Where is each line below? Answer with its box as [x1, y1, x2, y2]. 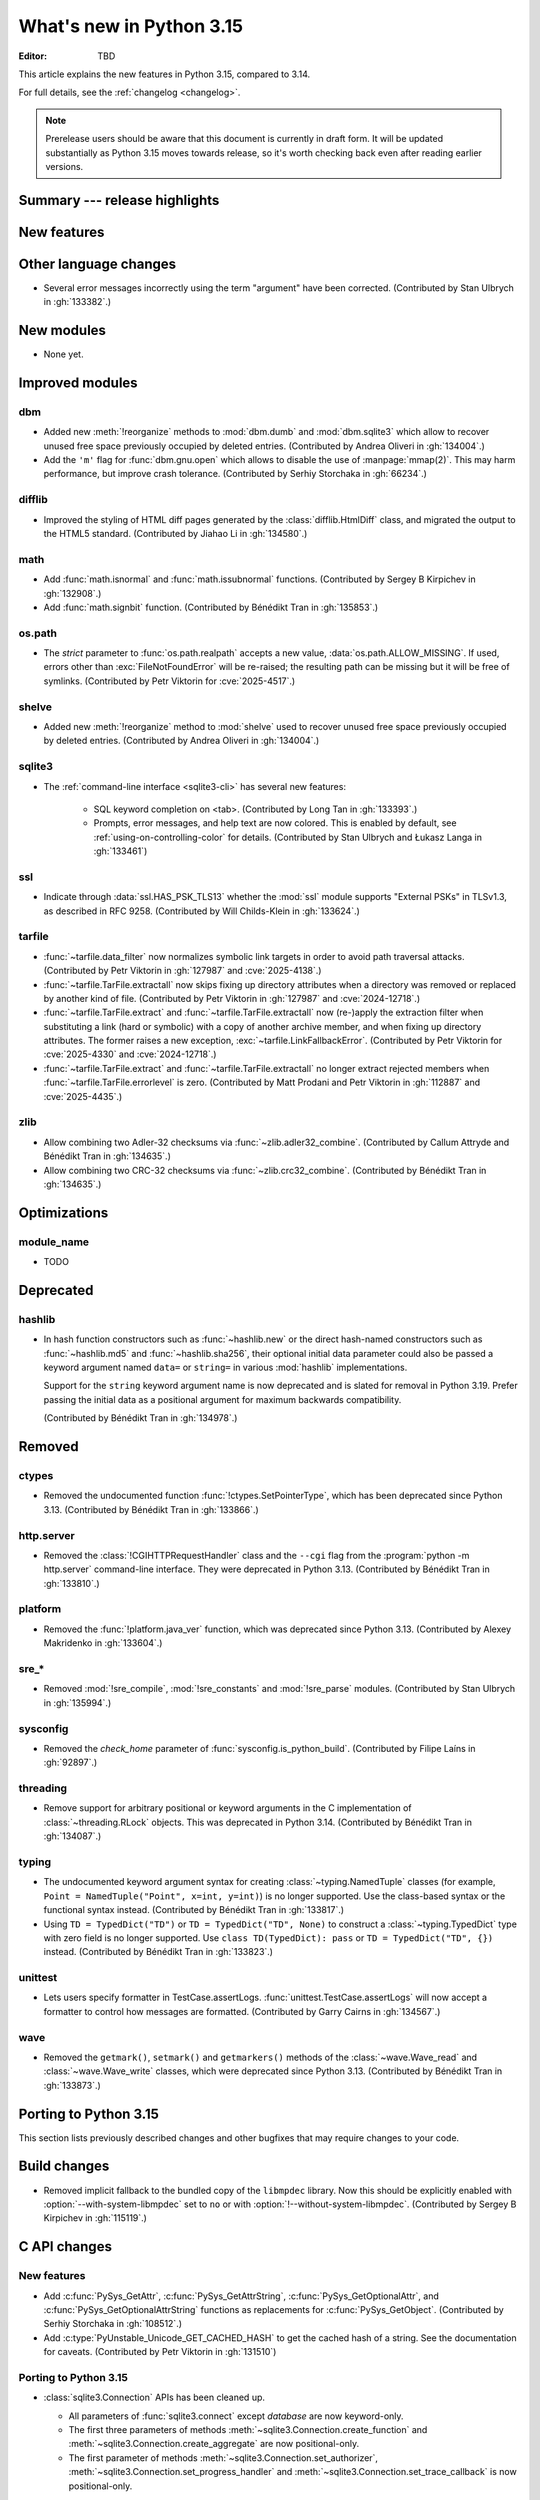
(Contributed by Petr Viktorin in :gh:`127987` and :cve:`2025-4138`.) [43, 965, 322, 977]
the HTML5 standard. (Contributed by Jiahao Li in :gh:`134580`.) [43, 527, 308, 539]
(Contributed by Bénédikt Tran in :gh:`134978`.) [43, 1412, 238, 1424]
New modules [18, 322, 107, 339]
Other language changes [18, 255, 177, 272]
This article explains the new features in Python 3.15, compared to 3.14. [18, 68, 310, 80]
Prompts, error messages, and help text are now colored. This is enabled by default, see [93, 817, 457, 829]
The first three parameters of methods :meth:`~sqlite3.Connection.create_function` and [68, 2423, 428, 2435]
